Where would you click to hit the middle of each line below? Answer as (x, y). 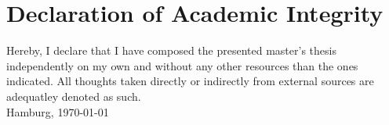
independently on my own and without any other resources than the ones (182, 65)
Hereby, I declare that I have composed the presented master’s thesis (171, 50)
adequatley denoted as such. (74, 96)
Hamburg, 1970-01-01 (58, 111)
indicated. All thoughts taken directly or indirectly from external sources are (190, 81)
